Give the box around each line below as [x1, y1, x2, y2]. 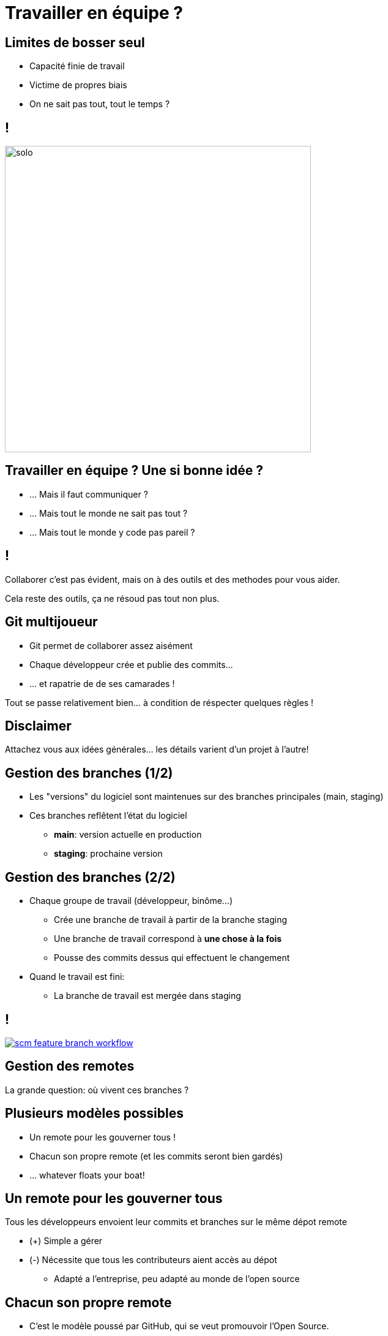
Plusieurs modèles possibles [5, 1106, 184, 1122]
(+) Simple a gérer [29, 1235, 103, 1247]
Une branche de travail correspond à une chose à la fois [54, 933, 282, 944]
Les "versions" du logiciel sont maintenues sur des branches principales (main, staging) [29, 791, 384, 802]
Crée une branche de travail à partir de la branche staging [54, 914, 288, 925]
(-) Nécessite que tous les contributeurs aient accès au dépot [29, 1254, 277, 1266]
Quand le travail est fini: [29, 971, 125, 982]
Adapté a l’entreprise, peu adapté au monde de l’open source [54, 1273, 300, 1285]
